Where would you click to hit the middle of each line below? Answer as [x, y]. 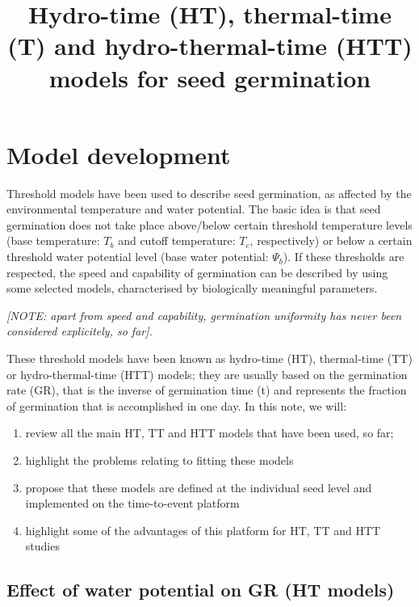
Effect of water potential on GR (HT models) [201, 590]
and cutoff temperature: [177, 240]
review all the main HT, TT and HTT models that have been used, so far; [209, 433]
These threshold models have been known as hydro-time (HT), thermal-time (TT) [209, 358]
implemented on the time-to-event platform [132, 503]
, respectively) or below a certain [331, 240]
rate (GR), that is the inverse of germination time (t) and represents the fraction [207, 390]
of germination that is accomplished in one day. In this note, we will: [177, 405]
